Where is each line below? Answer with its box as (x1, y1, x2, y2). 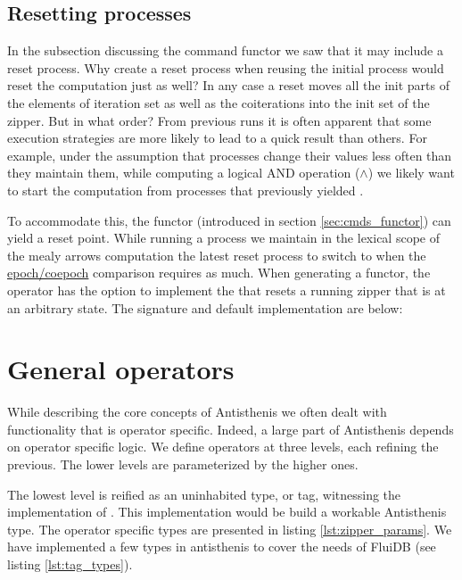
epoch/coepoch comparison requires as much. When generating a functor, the (7, 263, 431, 282)
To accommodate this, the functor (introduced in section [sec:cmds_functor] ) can (7, 211, 451, 229)
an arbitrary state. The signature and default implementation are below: (7, 298, 403, 317)
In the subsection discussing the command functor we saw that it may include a (7, 41, 443, 60)
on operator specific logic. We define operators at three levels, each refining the (7, 437, 439, 456)
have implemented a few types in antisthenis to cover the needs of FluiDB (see (7, 537, 436, 556)
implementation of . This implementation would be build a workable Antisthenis (7, 502, 447, 521)
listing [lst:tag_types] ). (7, 554, 133, 573)
